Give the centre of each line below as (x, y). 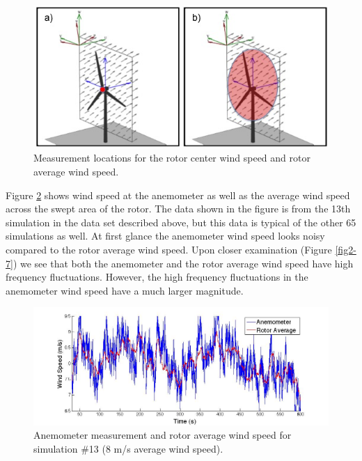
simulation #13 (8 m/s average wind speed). (128, 449)
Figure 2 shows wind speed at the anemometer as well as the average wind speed (178, 195)
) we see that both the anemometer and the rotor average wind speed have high (183, 263)
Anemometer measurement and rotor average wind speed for (163, 435)
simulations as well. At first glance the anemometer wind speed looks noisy (165, 236)
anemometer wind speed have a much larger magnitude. (125, 290)
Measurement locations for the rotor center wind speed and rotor (172, 158)
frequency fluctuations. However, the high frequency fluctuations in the (157, 277)
